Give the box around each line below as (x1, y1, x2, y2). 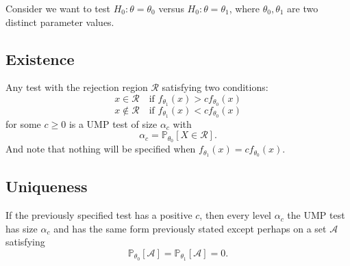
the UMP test (287, 208, 345, 222)
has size (5, 221, 38, 235)
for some (5, 116, 41, 131)
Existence (5, 48, 75, 69)
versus (158, 1, 184, 15)
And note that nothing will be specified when (5, 142, 196, 156)
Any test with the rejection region (5, 80, 148, 94)
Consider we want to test (5, 1, 110, 15)
